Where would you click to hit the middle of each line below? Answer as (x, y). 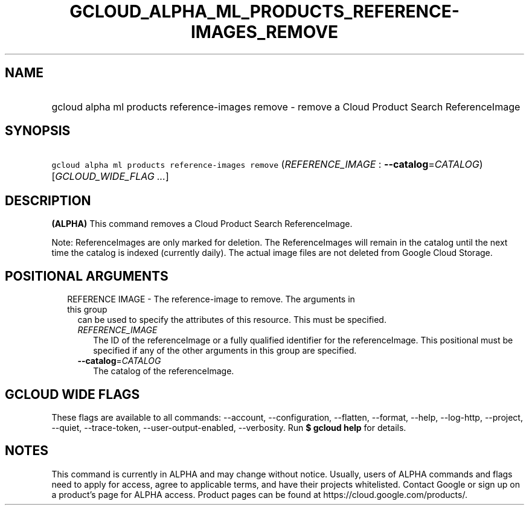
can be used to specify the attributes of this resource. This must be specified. (232, 320)
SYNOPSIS (38, 131)
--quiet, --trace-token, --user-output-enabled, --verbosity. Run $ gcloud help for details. (229, 427)
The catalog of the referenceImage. (164, 371)
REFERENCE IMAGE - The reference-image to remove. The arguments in (211, 299)
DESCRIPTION (48, 200)
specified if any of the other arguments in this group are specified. (225, 351)
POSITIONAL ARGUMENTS (87, 276)
